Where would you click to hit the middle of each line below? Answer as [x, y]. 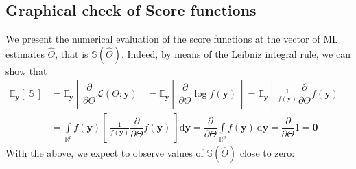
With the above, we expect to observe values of [105, 153]
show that [26, 70]
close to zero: [267, 153]
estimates [25, 53]
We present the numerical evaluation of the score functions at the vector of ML [172, 39]
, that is [72, 53]
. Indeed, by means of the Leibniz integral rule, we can [236, 53]
